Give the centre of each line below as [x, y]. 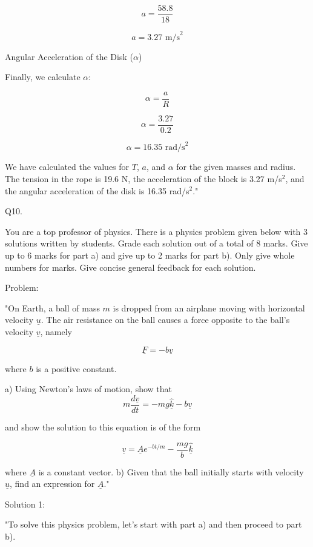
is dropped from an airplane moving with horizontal [209, 307]
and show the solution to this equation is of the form [103, 426]
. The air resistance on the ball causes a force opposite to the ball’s [165, 320]
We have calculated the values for [67, 167]
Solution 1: [25, 504]
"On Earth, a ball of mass [52, 307]
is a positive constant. [76, 368]
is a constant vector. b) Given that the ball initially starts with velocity [171, 471]
